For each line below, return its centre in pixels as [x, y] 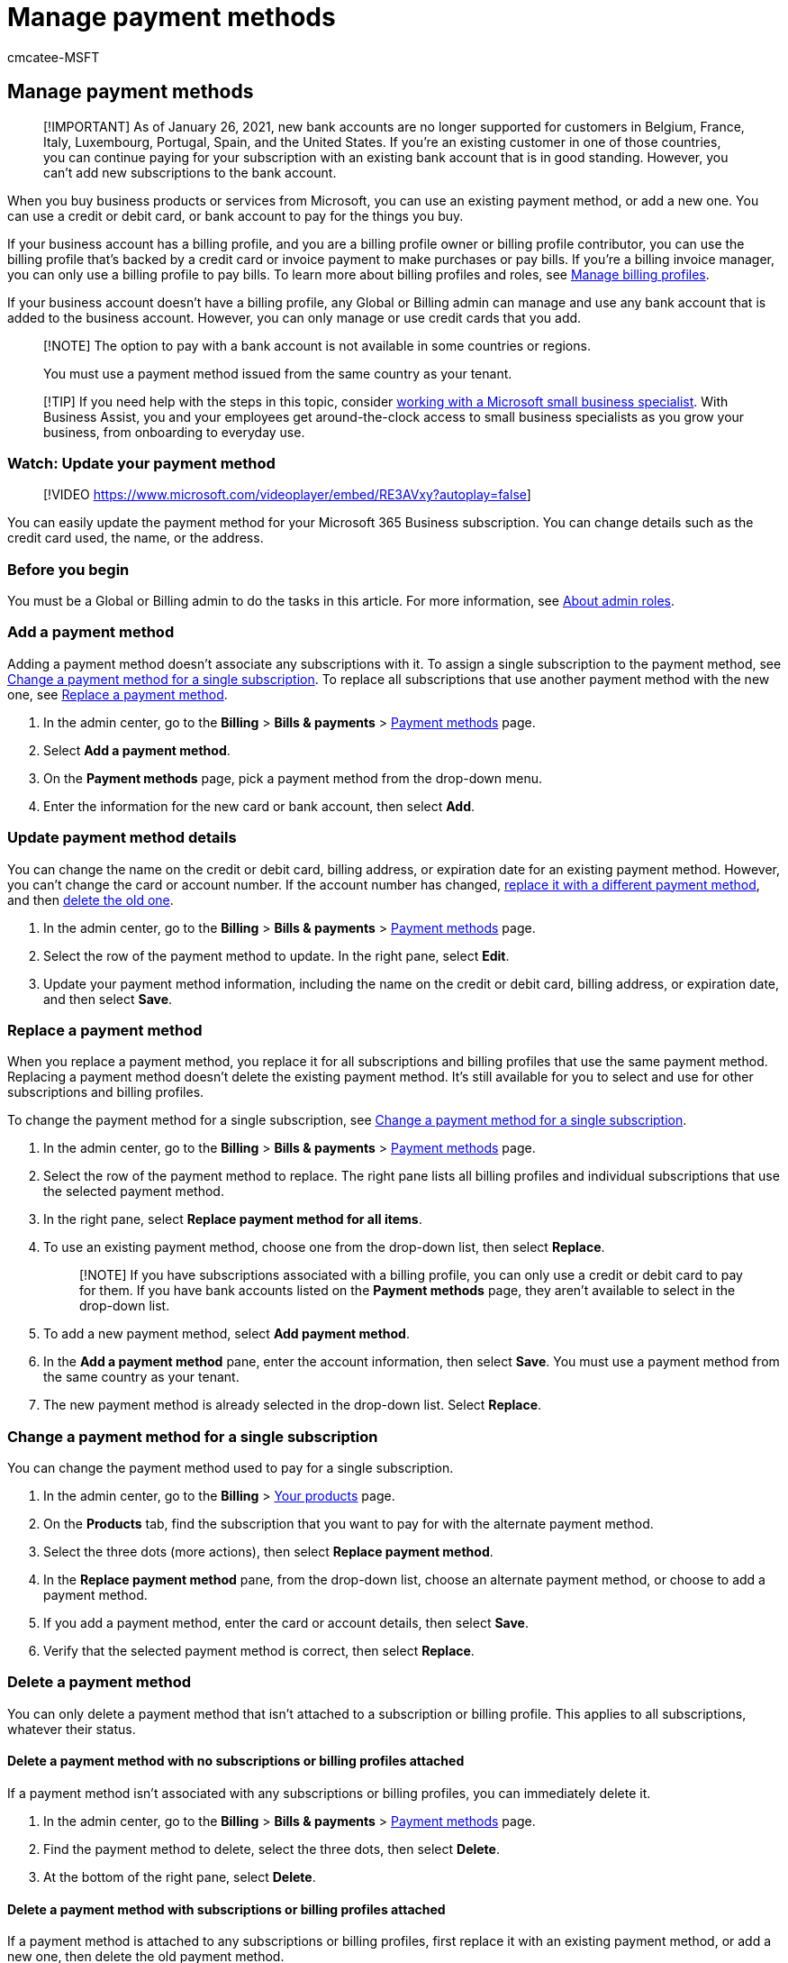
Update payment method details [122, 838]
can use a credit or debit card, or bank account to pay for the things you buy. [235, 215]
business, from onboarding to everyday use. [174, 432]
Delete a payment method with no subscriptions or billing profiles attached [236, 1761]
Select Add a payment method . [137, 750]
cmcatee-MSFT [54, 57]
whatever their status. [72, 1729]
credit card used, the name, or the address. [136, 538]
